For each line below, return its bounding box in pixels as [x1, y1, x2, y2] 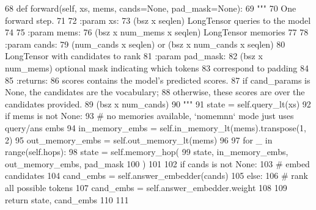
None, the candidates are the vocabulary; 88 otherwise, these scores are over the [5, 85, 305, 98]
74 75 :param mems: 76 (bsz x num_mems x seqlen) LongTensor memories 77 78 [5, 26, 309, 38]
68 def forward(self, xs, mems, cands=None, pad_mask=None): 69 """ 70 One [5, 2, 296, 14]
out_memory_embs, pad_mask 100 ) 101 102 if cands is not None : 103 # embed [5, 157, 310, 170]
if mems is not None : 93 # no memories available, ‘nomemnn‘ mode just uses [5, 109, 294, 122]
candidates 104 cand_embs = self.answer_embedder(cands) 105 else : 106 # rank [5, 169, 308, 182]
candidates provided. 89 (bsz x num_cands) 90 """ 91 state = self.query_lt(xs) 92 [5, 97, 311, 110]
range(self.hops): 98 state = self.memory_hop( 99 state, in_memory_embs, [5, 145, 288, 158]
